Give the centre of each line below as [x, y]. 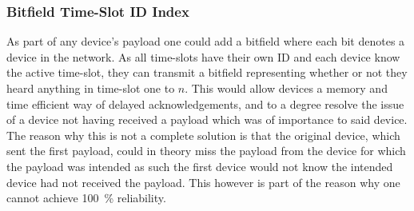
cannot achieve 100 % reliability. [86, 198]
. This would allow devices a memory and [286, 88]
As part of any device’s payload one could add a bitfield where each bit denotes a [206, 41]
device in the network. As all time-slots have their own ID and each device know [203, 56]
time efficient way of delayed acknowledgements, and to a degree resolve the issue [205, 104]
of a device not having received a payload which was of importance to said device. [207, 119]
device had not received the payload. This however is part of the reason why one [203, 182]
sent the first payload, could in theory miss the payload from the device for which [206, 151]
